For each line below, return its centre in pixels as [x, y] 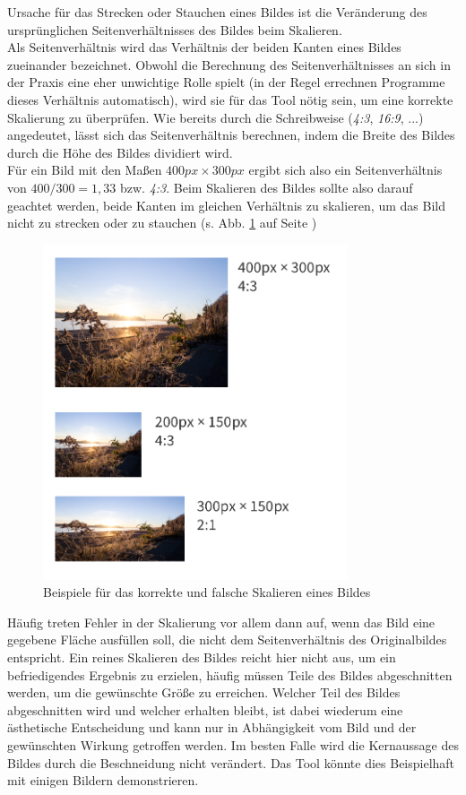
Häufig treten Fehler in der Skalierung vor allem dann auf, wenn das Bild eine [221, 622]
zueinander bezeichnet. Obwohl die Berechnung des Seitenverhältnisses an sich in [229, 64]
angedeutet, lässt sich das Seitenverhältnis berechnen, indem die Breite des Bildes [231, 135]
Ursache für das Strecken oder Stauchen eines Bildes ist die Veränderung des [217, 12]
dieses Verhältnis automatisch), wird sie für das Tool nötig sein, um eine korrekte [230, 99]
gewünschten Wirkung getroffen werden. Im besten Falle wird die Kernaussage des [233, 744]
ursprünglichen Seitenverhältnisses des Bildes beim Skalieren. [175, 29]
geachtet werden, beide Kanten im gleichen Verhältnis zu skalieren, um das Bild [226, 205]
